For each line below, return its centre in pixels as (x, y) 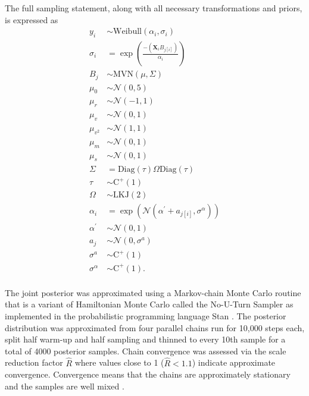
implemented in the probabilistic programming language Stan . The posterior (146, 316)
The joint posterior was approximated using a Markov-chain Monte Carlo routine (153, 292)
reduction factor (34, 362)
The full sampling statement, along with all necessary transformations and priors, (154, 8)
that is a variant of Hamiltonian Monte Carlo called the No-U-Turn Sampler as (149, 304)
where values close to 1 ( (119, 362)
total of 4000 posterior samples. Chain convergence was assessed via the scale (146, 351)
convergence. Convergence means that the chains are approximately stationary (148, 374)
